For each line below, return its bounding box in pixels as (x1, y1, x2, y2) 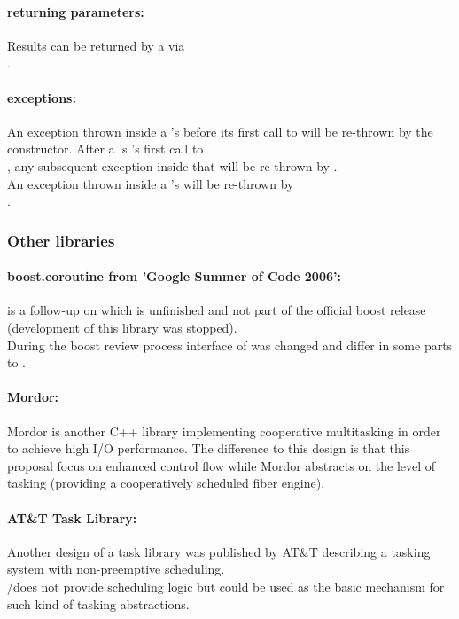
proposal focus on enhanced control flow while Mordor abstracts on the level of (7, 456, 436, 474)
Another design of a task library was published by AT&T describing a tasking (7, 542, 431, 560)
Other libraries (7, 229, 115, 251)
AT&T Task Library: (7, 508, 137, 527)
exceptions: (7, 88, 76, 106)
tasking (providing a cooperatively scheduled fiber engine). (7, 474, 325, 492)
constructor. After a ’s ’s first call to (7, 139, 204, 158)
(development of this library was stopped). (7, 317, 237, 336)
